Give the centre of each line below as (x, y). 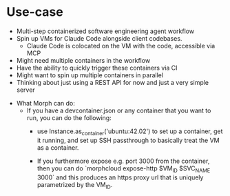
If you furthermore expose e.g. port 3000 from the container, (123, 161)
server (25, 90)
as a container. (58, 147)
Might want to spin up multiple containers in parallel (90, 75)
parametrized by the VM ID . (75, 185)
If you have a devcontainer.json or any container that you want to (119, 110)
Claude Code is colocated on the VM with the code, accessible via (121, 46)
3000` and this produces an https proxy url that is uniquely (120, 177)
